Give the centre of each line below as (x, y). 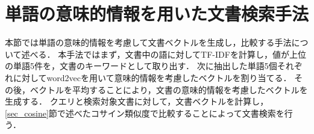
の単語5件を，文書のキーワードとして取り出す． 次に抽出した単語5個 (141, 66)
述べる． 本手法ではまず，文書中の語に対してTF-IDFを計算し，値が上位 (164, 54)
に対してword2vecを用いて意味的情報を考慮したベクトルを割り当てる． (152, 77)
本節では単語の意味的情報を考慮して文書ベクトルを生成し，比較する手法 (148, 42)
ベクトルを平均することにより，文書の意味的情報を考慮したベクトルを (169, 89)
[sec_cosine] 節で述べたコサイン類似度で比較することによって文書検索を (145, 113)
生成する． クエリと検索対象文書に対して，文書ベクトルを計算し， (137, 101)
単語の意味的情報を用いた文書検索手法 (157, 14)
